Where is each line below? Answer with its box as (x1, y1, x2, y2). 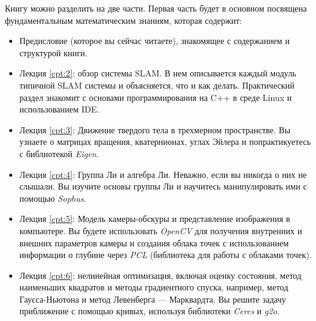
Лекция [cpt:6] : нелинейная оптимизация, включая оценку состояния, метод (19, 268, 302, 281)
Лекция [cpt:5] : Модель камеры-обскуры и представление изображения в (19, 212, 290, 225)
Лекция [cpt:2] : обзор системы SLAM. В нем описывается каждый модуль (19, 67, 296, 79)
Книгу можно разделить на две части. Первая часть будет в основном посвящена (5, 2, 307, 14)
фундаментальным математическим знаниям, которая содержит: (5, 13, 242, 26)
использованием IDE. (19, 103, 100, 116)
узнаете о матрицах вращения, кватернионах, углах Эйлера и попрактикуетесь (19, 135, 311, 148)
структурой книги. (19, 46, 88, 59)
